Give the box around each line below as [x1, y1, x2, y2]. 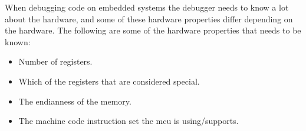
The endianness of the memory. [18, 95, 131, 107]
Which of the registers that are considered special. [18, 75, 200, 87]
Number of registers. [18, 55, 93, 68]
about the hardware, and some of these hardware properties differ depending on [5, 12, 293, 25]
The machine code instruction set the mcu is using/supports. [18, 115, 239, 127]
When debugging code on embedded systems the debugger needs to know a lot [5, 1, 289, 13]
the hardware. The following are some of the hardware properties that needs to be [5, 24, 301, 36]
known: [5, 35, 31, 48]
